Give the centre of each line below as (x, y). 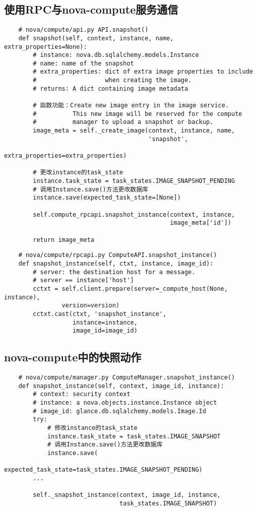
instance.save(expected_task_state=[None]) (107, 198)
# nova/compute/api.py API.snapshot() (83, 30)
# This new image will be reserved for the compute (138, 114)
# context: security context (82, 394)
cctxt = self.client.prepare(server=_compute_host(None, (130, 289)
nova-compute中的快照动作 (73, 357)
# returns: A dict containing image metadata (111, 88)
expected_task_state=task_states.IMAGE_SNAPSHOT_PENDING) (103, 470)
